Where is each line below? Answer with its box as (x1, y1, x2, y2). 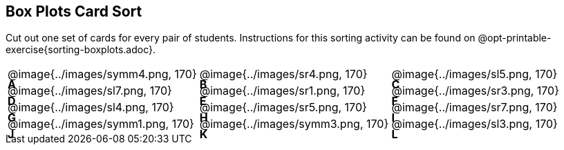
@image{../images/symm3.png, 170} (199, 117, 389, 131)
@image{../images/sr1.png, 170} (199, 84, 366, 98)
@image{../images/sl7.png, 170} (8, 84, 172, 98)
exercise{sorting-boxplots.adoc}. (6, 44, 156, 56)
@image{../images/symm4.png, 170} (8, 67, 197, 82)
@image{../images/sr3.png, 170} (391, 84, 560, 98)
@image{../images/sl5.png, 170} (391, 67, 558, 82)
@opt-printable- (478, 32, 552, 44)
